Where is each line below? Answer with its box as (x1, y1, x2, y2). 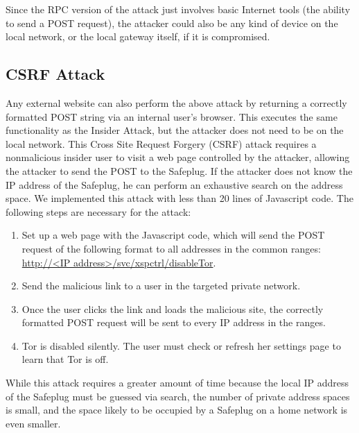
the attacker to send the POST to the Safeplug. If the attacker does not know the (6, 163, 353, 178)
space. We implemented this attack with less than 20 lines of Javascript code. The (6, 191, 353, 205)
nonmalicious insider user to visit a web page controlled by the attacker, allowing (6, 150, 350, 164)
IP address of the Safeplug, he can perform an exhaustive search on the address (6, 177, 343, 192)
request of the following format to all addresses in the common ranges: (21, 241, 321, 255)
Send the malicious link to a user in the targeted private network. (21, 278, 301, 293)
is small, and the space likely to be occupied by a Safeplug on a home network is (6, 402, 348, 417)
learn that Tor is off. (21, 352, 109, 366)
